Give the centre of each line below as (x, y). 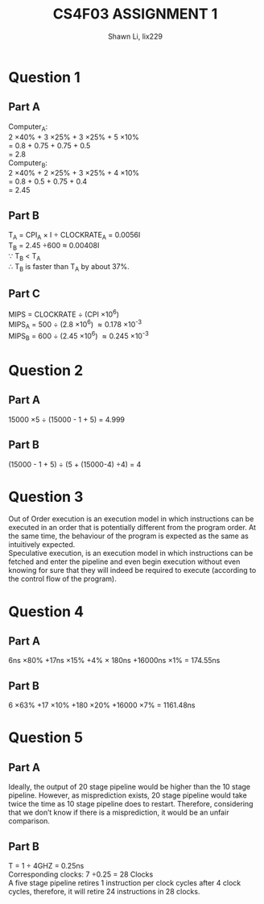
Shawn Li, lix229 (135, 36)
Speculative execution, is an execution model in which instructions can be (131, 554)
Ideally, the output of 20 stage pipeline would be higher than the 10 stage (130, 787)
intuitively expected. (42, 545)
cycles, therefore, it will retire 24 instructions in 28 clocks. (104, 892)
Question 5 (46, 738)
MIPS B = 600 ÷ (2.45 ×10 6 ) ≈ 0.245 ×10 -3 (78, 336)
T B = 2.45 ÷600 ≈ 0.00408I (54, 246)
